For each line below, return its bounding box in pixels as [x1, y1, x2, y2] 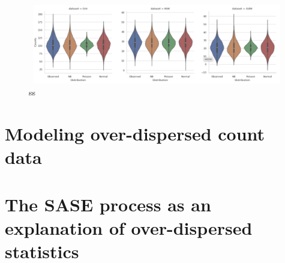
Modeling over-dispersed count [5, 121, 265, 145]
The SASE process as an [5, 192, 211, 216]
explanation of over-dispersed [5, 215, 253, 240]
